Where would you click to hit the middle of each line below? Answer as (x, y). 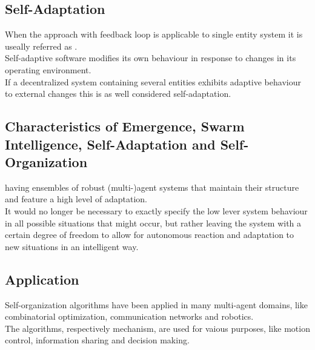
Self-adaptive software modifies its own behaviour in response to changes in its (151, 58)
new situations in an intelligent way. (72, 246)
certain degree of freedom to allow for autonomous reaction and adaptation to (150, 235)
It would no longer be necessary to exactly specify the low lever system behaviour (156, 210)
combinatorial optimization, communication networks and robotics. (129, 316)
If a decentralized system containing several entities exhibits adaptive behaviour (153, 81)
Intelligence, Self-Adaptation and (110, 144)
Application (42, 279)
